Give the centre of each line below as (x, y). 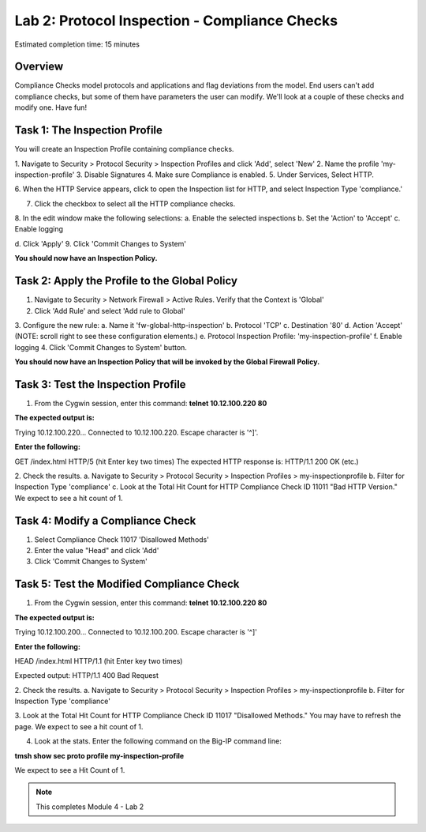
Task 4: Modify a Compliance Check (105, 520)
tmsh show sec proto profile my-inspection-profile (99, 755)
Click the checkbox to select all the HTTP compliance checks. (135, 203)
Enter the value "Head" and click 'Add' (97, 551)
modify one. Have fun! (50, 107)
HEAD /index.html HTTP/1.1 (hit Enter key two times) (99, 661)
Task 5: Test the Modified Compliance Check (127, 584)
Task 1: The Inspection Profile (89, 130)
